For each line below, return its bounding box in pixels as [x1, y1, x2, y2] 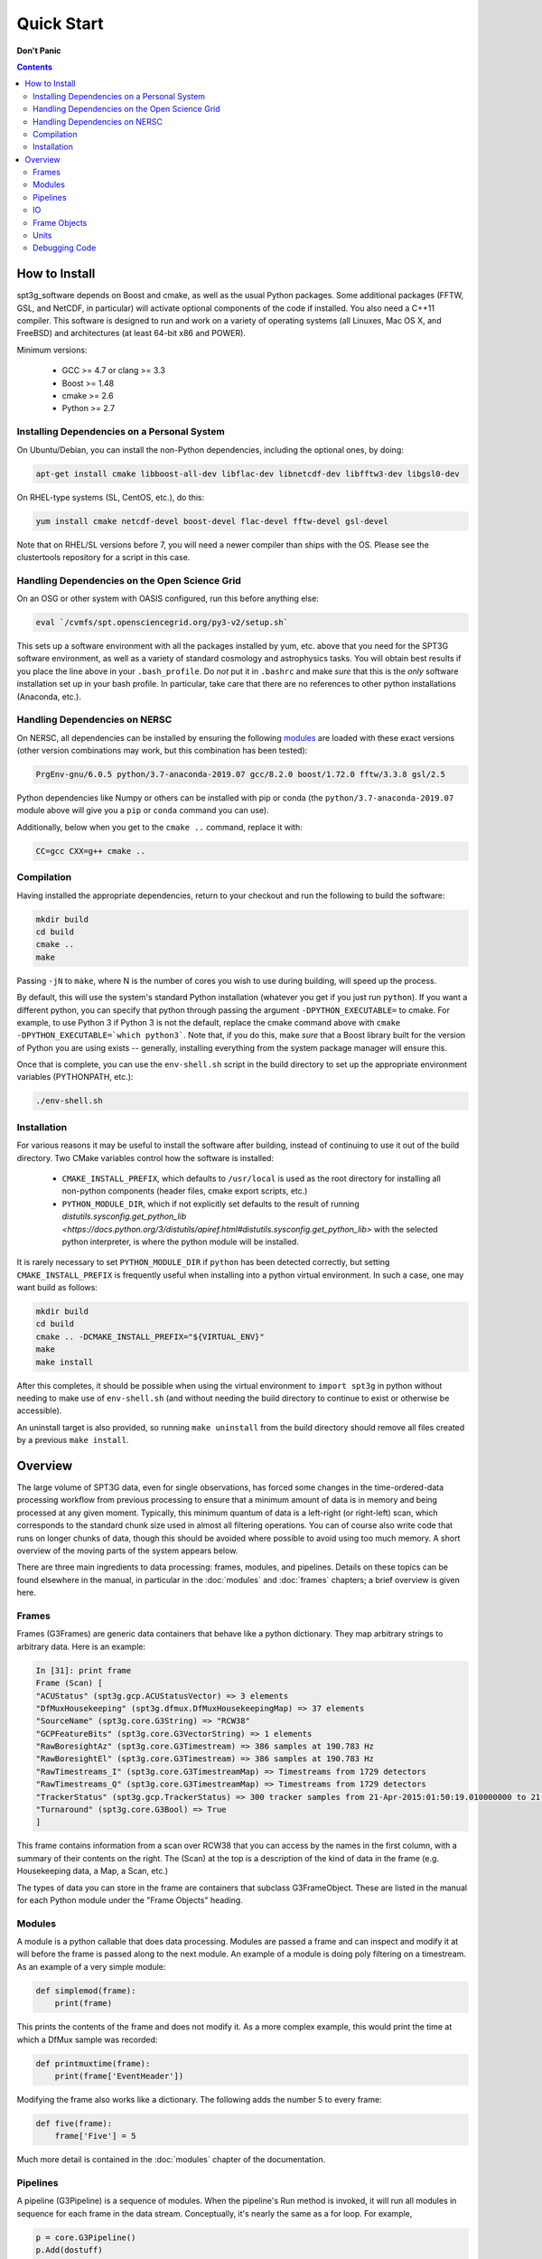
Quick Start [16, 14, 104, 33]
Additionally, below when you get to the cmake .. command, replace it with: [16, 821, 303, 832]
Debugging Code [33, 242, 97, 253]
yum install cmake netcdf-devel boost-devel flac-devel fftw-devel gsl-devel [35, 516, 388, 526]
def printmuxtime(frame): [35, 2058, 151, 2068]
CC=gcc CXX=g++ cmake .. [35, 846, 146, 856]
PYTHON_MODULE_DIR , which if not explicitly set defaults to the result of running [61, 1198, 360, 1209]
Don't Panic [16, 45, 62, 56]
